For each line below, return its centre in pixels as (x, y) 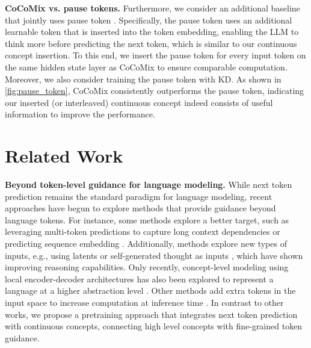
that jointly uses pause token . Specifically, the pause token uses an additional (149, 20)
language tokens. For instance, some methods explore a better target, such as (147, 219)
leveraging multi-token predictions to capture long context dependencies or (143, 231)
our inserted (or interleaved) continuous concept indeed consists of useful (139, 102)
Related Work (64, 156)
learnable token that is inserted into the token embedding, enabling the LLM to (152, 32)
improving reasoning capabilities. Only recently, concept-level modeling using (147, 267)
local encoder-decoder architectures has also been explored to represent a (139, 278)
